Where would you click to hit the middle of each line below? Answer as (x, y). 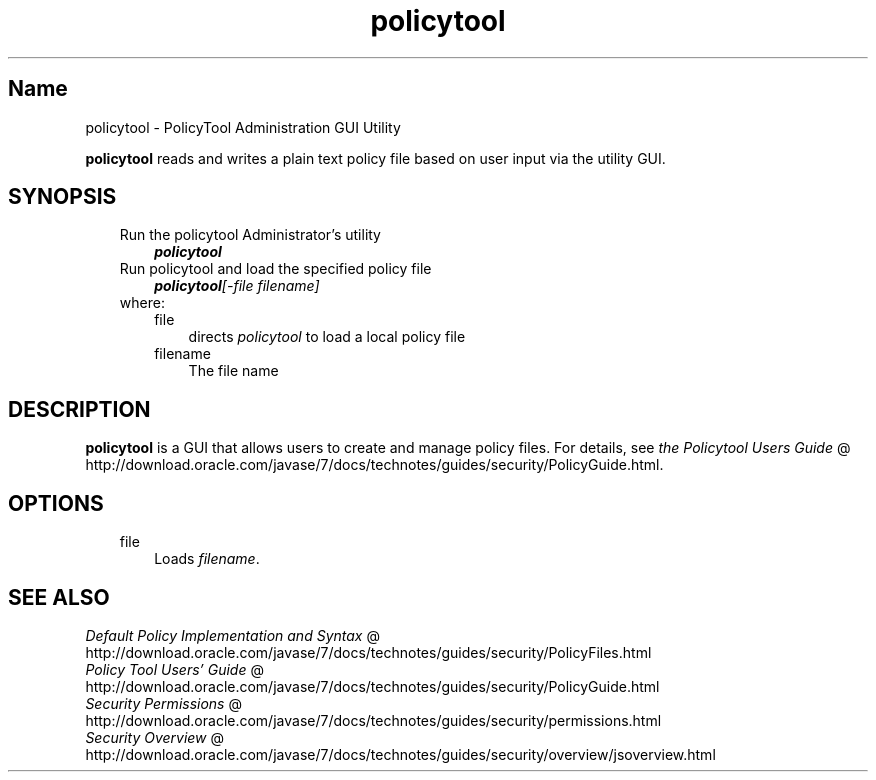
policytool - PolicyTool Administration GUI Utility (243, 127)
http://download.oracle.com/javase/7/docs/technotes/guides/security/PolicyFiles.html (368, 652)
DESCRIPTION (79, 409)
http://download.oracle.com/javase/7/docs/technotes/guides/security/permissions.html (373, 720)
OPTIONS (56, 503)
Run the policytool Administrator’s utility (250, 235)
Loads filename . (207, 559)
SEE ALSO (59, 597)
